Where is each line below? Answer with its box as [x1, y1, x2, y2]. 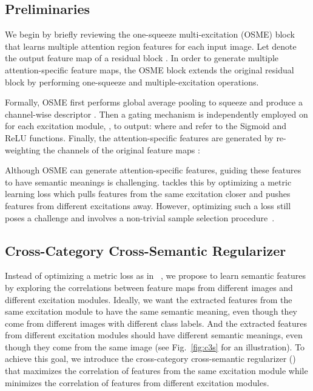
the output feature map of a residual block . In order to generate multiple [5, 52, 279, 64]
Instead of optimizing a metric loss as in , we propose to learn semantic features [5, 269, 306, 282]
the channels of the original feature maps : [42, 143, 200, 156]
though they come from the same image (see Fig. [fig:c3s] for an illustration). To [5, 340, 305, 353]
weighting [5, 143, 41, 156]
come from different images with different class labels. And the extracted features [5, 316, 307, 329]
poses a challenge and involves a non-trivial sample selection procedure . [5, 211, 275, 224]
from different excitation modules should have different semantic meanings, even [5, 329, 303, 341]
